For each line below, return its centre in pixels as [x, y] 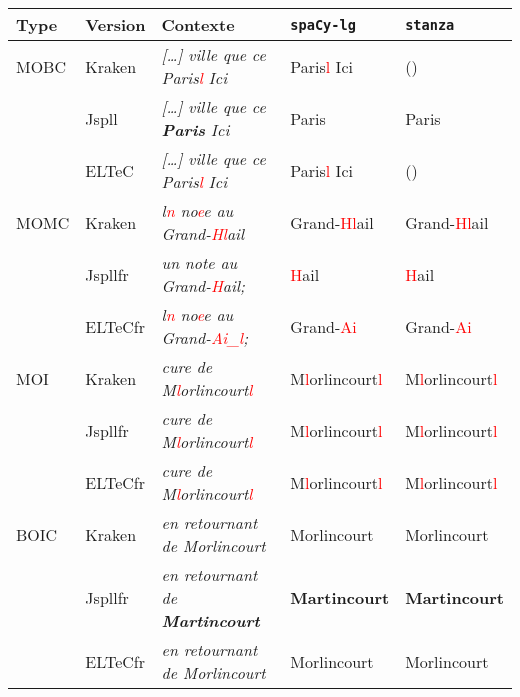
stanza [430, 24]
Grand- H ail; [203, 285]
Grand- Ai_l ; [205, 337]
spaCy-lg [323, 24]
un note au [199, 262]
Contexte [198, 24]
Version [115, 24]
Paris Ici [195, 129]
